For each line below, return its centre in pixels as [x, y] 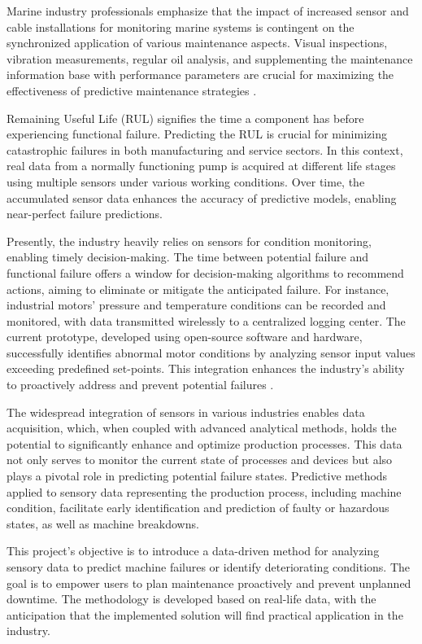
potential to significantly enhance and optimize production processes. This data [204, 443]
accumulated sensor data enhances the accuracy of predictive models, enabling [202, 197]
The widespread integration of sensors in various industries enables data [186, 412]
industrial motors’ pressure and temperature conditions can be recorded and [196, 305]
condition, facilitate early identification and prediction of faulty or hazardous [198, 508]
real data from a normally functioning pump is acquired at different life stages [201, 166]
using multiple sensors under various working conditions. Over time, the [186, 181]
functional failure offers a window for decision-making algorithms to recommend [205, 272]
